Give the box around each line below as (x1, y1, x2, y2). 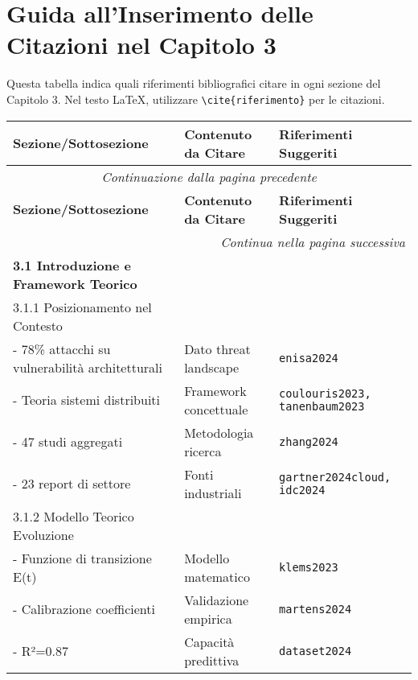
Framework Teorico (13, 274, 137, 293)
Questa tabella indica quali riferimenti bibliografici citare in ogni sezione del (6, 75, 381, 92)
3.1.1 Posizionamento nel (13, 297, 152, 316)
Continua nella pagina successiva (220, 232, 405, 251)
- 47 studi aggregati (13, 432, 123, 451)
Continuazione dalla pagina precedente (101, 167, 317, 186)
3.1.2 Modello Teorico (13, 506, 134, 525)
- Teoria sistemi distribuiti (13, 390, 161, 410)
